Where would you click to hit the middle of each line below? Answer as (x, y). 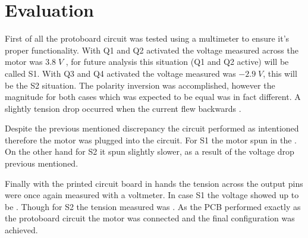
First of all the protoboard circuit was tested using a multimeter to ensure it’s (147, 38)
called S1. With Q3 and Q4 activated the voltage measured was (120, 73)
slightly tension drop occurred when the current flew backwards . (123, 108)
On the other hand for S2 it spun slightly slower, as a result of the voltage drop (150, 151)
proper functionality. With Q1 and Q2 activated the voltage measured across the (152, 50)
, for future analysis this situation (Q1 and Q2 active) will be (177, 62)
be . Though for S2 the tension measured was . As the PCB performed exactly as (153, 206)
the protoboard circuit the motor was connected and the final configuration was (150, 218)
